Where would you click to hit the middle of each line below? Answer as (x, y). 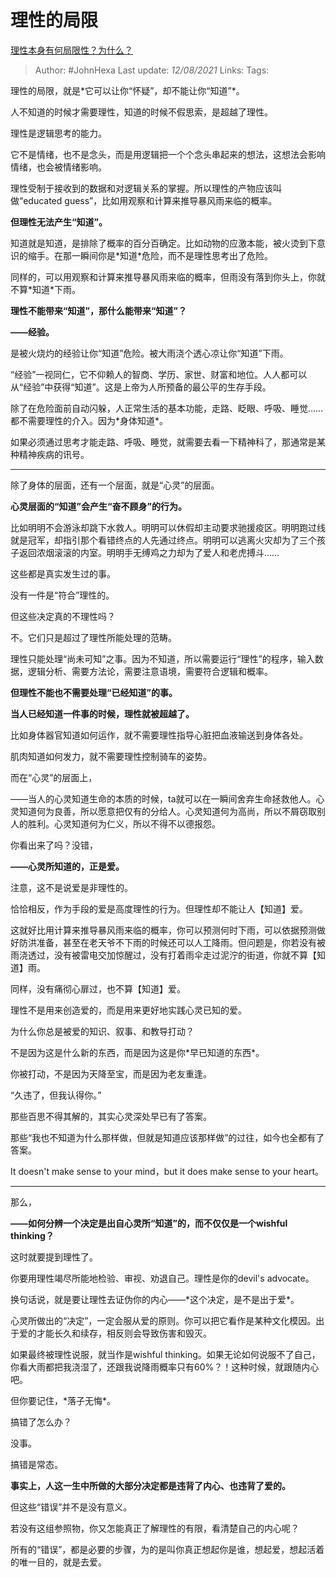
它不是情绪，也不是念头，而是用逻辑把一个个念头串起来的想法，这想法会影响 (168, 154)
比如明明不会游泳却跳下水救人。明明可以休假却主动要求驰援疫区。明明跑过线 (168, 527)
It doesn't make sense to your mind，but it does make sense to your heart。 (167, 1171)
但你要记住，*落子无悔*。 (63, 1400)
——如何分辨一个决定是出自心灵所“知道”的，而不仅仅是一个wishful (149, 1223)
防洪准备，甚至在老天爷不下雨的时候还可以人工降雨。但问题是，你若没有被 (172, 942)
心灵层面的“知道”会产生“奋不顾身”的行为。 (99, 506)
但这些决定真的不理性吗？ (63, 616)
